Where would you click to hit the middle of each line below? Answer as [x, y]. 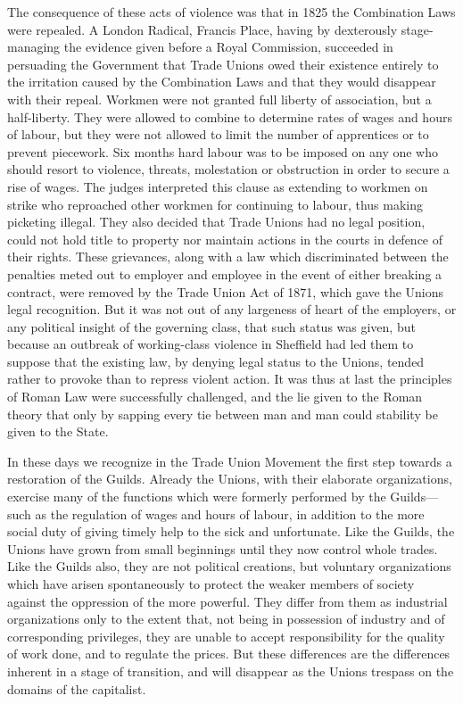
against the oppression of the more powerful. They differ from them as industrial [227, 601]
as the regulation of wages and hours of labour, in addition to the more [230, 514]
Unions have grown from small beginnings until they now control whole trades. [223, 548]
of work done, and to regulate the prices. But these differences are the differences [229, 654]
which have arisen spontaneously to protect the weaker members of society [211, 584]
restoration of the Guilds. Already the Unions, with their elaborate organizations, [230, 479]
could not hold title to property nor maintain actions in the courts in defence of [225, 239]
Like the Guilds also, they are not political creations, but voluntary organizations [229, 566]
